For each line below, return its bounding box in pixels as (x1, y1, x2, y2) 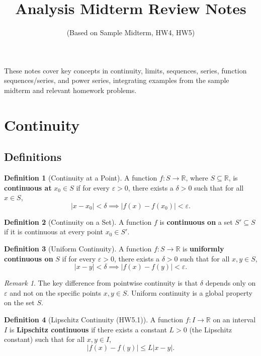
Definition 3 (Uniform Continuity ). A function (4, 243, 152, 254)
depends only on (205, 278, 256, 288)
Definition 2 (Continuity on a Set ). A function (4, 216, 152, 227)
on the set (4, 297, 35, 308)
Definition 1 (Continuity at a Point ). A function (4, 172, 157, 183)
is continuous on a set (159, 216, 233, 227)
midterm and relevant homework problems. (4, 84, 137, 95)
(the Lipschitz (189, 324, 232, 334)
